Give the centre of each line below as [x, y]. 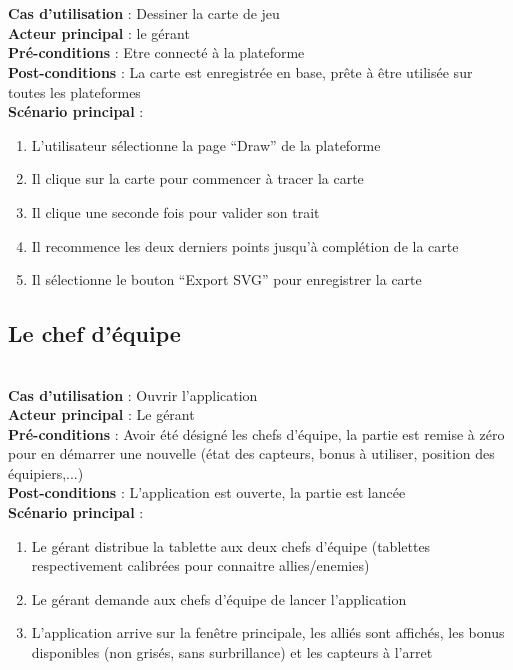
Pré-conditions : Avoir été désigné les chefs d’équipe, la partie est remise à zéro [256, 433]
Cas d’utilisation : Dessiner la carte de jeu [144, 13]
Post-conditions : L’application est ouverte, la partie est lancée [207, 492]
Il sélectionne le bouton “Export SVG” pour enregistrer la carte [226, 279]
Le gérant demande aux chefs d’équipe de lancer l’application [219, 598]
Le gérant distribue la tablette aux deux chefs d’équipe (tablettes [231, 545]
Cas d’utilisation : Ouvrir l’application [133, 394]
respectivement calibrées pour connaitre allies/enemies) [200, 565]
